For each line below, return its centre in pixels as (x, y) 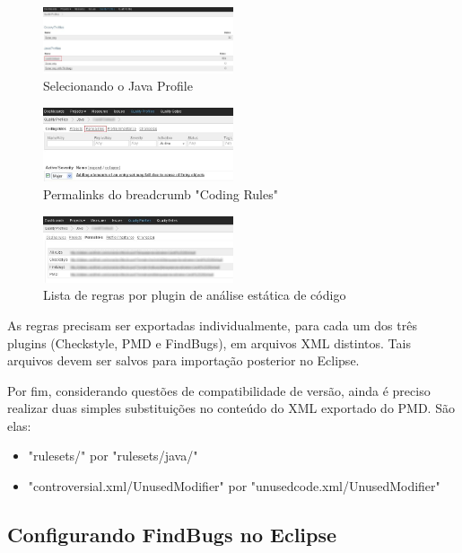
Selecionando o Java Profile (118, 86)
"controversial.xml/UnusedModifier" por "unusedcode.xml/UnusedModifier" (234, 486)
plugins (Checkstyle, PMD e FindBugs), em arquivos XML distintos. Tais (209, 342)
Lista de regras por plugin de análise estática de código (195, 295)
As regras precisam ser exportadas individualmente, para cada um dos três (212, 325)
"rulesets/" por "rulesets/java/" (113, 456)
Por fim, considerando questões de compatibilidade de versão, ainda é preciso (219, 390)
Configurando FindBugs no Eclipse (172, 535)
